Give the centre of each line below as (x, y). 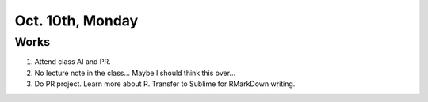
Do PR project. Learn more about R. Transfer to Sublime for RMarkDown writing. (165, 84)
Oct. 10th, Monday (76, 21)
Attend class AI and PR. (73, 62)
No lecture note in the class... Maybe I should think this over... (135, 73)
